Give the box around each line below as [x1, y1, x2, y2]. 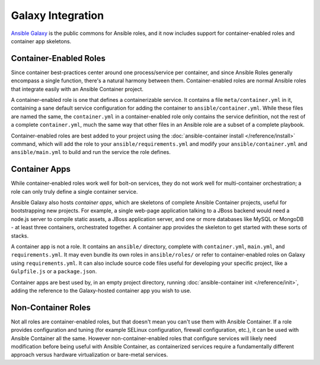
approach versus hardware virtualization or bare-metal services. [11, 351, 168, 358]
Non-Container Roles [11, 302, 91, 312]
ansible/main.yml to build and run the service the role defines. [11, 149, 171, 156]
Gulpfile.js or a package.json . [11, 268, 97, 275]
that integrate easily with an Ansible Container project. [11, 85, 144, 92]
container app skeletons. [11, 37, 72, 44]
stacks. [11, 232, 29, 239]
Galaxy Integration [11, 9, 104, 22]
